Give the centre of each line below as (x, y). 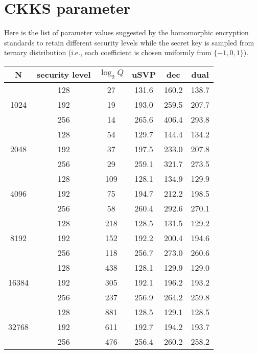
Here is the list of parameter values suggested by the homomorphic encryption (126, 32)
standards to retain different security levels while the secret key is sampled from (129, 42)
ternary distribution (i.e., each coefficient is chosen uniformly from (108, 52)
